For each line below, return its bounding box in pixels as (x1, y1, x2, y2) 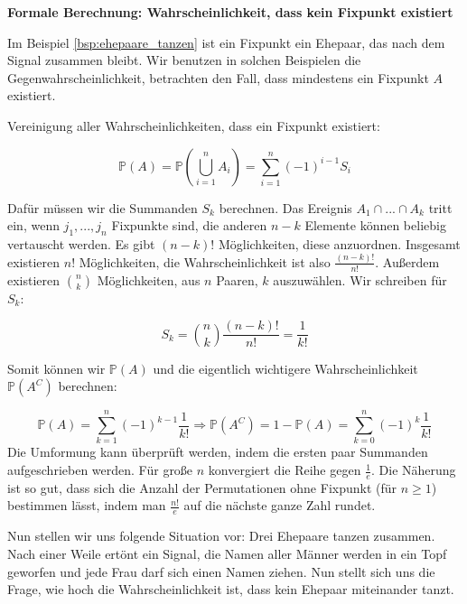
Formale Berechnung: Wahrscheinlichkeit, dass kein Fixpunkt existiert (7, 3, 453, 21)
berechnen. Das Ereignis (219, 198, 352, 217)
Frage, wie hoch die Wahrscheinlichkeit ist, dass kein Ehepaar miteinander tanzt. (7, 580, 454, 599)
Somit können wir (7, 358, 106, 377)
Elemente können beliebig (304, 216, 446, 235)
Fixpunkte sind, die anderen (111, 216, 267, 235)
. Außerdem (375, 252, 440, 271)
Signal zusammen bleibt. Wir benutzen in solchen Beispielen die (7, 51, 361, 70)
